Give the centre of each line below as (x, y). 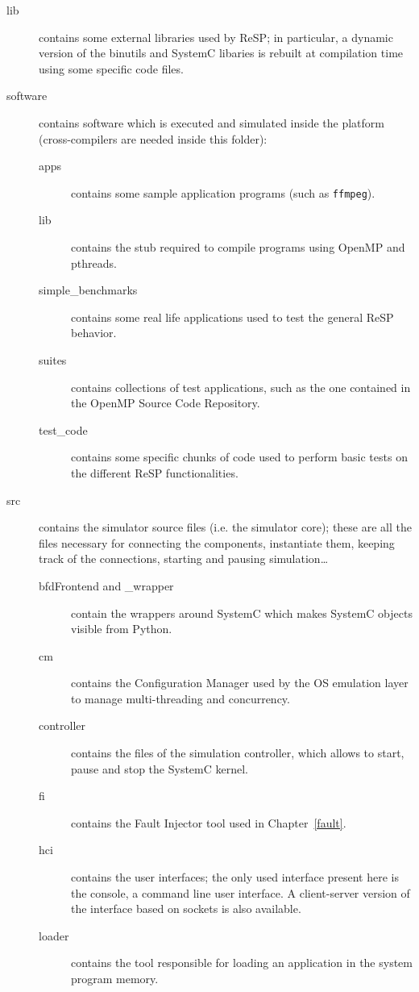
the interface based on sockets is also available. (186, 909)
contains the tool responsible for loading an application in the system (242, 963)
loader (54, 935)
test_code (63, 429)
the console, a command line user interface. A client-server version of (241, 892)
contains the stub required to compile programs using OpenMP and (238, 247)
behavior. (94, 333)
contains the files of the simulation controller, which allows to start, (238, 753)
